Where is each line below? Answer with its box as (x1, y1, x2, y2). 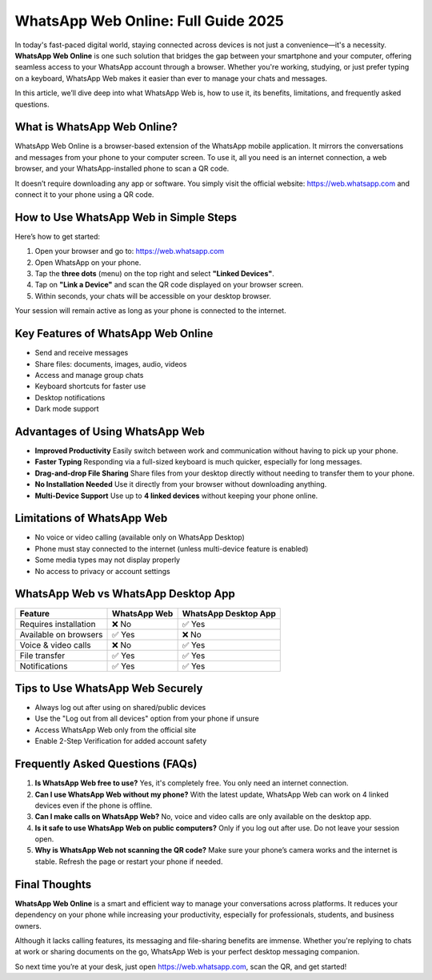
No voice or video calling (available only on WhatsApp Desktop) (34, 532, 246, 542)
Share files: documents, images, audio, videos (34, 359, 187, 368)
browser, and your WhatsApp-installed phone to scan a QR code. (14, 164, 230, 174)
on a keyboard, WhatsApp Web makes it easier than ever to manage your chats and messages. (14, 73, 328, 83)
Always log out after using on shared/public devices (34, 703, 206, 713)
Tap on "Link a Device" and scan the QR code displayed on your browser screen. (34, 280, 304, 290)
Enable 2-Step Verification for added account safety (34, 737, 207, 746)
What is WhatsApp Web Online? (14, 120, 178, 134)
